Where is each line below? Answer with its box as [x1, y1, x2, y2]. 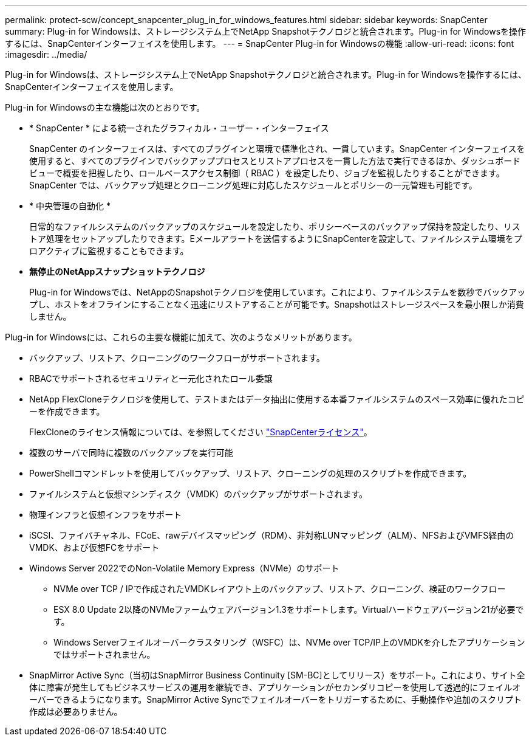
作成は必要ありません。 [29, 706, 123, 717]
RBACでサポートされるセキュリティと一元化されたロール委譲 [29, 373, 273, 384]
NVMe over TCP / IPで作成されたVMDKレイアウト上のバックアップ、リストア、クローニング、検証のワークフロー [53, 584, 506, 594]
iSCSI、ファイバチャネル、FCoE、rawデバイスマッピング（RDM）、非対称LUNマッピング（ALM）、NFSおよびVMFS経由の [29, 530, 514, 540]
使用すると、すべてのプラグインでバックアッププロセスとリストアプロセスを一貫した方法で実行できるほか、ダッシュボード [29, 156, 521, 166]
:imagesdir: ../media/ [5, 49, 87, 60]
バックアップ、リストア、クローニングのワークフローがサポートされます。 [29, 353, 325, 363]
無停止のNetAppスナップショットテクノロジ [29, 266, 205, 277]
